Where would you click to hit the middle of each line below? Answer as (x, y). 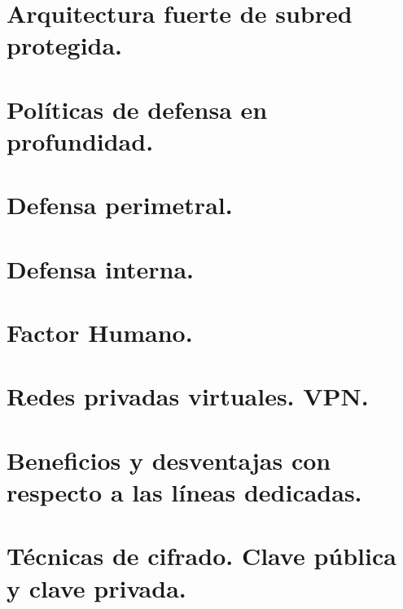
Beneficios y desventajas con (169, 460)
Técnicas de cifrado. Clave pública (201, 556)
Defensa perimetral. (120, 205)
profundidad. (80, 140)
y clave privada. (96, 587)
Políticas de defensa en (137, 109)
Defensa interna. (100, 268)
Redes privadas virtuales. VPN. (188, 396)
